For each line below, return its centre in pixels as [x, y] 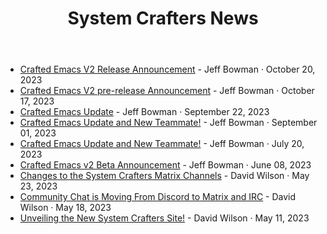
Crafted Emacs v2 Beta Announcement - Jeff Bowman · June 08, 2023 [165, 165]
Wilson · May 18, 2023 [65, 208]
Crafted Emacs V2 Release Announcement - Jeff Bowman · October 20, [167, 69]
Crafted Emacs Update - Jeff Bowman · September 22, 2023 [144, 112]
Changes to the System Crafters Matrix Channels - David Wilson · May [164, 176]
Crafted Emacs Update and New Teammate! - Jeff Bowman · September [168, 123]
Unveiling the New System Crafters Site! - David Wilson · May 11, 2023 [164, 218]
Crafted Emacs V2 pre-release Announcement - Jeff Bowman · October [167, 91]
